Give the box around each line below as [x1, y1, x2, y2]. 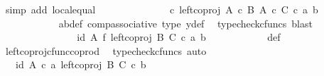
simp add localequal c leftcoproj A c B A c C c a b [5, 2, 318, 16]
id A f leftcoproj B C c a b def [77, 30, 281, 44]
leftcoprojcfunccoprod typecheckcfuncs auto [5, 43, 207, 58]
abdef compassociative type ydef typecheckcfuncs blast [58, 15, 313, 30]
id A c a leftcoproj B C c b [15, 57, 146, 72]
